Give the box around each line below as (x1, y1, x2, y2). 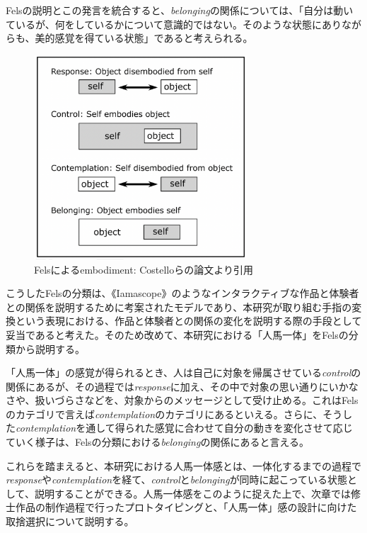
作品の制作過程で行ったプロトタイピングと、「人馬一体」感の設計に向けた (15, 500, 357, 515)
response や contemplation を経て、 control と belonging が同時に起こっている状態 (6, 472, 347, 487)
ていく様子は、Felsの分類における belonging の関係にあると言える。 (6, 434, 310, 449)
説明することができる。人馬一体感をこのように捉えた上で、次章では (34, 486, 351, 500)
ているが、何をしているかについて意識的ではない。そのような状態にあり (6, 16, 342, 31)
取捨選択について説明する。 (6, 514, 134, 529)
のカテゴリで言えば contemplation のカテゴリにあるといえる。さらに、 (6, 406, 323, 421)
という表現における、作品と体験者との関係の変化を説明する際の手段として (15, 313, 362, 328)
